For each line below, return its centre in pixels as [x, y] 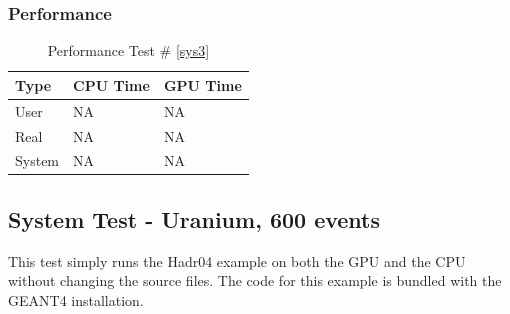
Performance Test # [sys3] [128, 50]
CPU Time [111, 84]
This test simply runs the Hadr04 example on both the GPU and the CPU [237, 260]
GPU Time [202, 84]
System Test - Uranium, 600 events [194, 218]
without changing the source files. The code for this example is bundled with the [255, 280]
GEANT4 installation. [76, 299]
